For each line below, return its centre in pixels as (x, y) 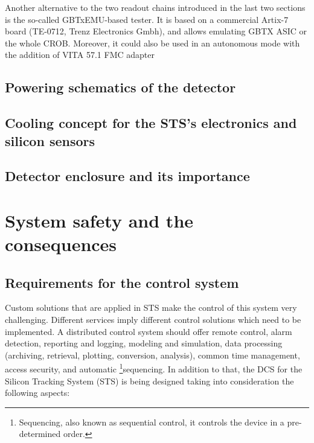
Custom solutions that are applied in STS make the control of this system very (151, 308)
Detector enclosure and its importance (127, 176)
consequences (61, 244)
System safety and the (99, 220)
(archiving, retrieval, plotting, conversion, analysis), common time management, (152, 355)
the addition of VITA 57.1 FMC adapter (80, 55)
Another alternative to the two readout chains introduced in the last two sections (155, 7)
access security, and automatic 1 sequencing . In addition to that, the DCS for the (154, 368)
